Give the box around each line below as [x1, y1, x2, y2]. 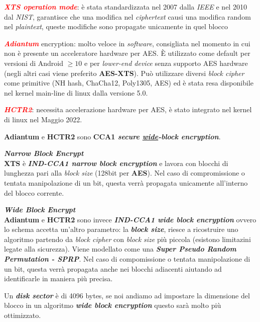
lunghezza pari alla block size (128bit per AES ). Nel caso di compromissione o [4, 168, 245, 178]
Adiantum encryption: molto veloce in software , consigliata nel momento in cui [4, 38, 250, 48]
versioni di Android [4, 57, 64, 68]
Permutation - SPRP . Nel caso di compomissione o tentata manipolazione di [4, 254, 250, 264]
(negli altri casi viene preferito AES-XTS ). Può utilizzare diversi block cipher [4, 67, 244, 78]
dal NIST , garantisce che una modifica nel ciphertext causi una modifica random [4, 11, 251, 22]
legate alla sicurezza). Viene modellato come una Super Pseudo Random [4, 244, 236, 254]
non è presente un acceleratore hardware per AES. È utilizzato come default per [4, 48, 250, 58]
